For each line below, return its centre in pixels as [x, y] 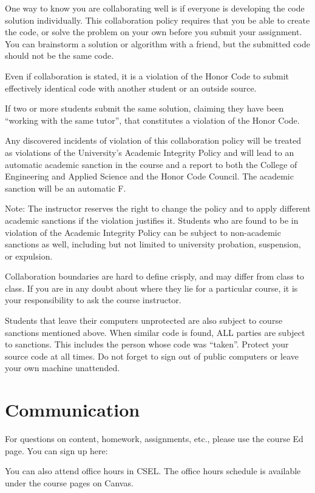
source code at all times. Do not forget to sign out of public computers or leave [152, 356]
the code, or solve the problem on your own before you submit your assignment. [154, 32]
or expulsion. [29, 256]
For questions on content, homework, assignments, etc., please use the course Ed [154, 439]
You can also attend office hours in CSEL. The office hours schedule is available [153, 471]
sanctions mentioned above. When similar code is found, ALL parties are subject [155, 332]
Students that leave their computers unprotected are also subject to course [144, 320]
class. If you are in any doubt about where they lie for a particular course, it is [151, 288]
